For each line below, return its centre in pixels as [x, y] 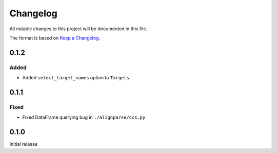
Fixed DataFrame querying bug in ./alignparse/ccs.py [84, 117]
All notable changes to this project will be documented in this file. [78, 29]
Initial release [24, 144]
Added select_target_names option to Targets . [76, 78]
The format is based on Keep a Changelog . [55, 38]
